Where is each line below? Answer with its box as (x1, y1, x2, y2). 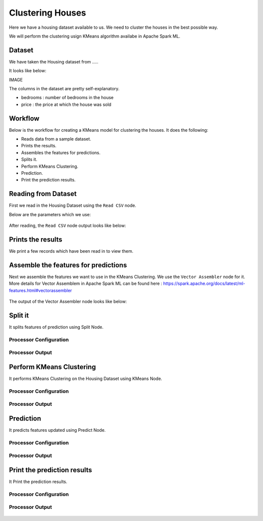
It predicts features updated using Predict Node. (9, 427, 106, 433)
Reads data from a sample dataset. (21, 136, 92, 142)
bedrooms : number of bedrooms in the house (21, 95, 114, 100)
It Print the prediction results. (9, 479, 68, 485)
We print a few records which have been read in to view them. (9, 248, 133, 254)
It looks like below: (9, 68, 46, 74)
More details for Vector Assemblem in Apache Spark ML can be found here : (9, 281, 163, 286)
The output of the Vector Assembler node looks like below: (9, 299, 127, 304)
